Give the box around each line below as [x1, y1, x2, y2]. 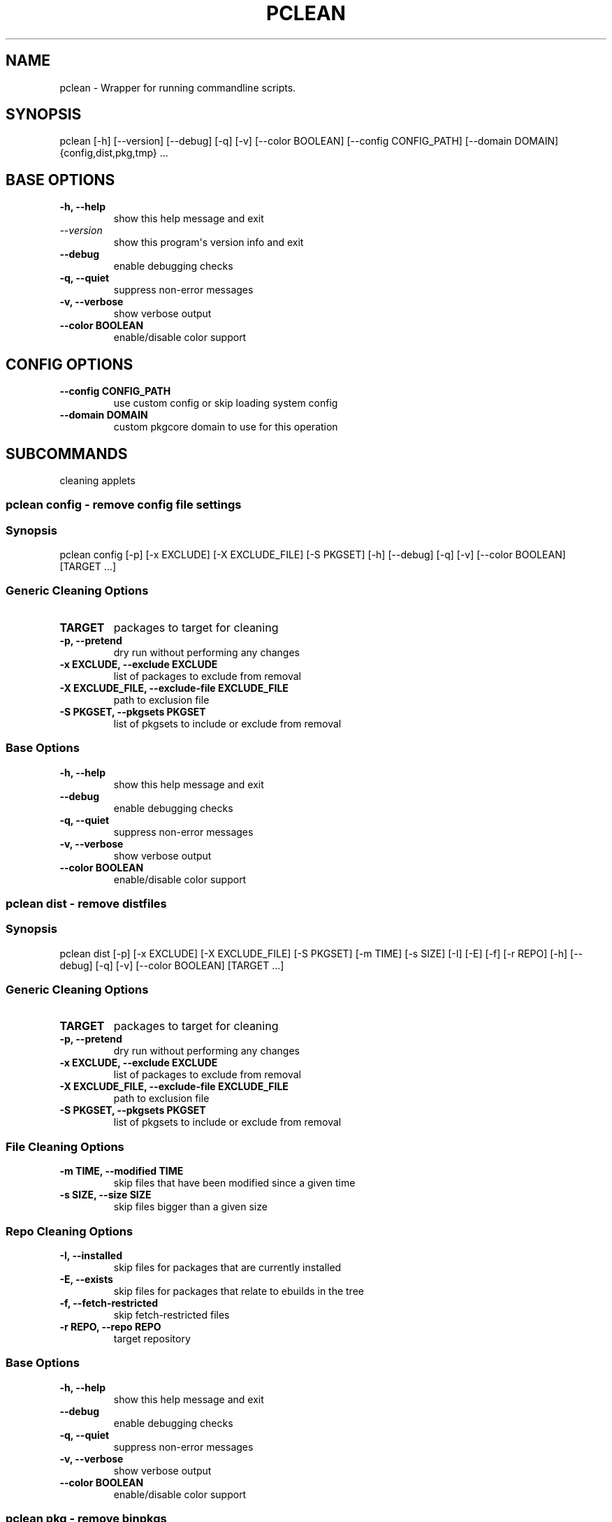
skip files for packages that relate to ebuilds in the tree [113, 1284, 364, 1297]
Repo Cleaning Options [6, 1224, 133, 1238]
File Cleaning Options [6, 1139, 124, 1154]
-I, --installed [59, 1249, 122, 1261]
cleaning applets [59, 474, 136, 486]
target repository [113, 1332, 191, 1345]
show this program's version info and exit [113, 236, 304, 249]
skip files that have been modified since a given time [113, 1177, 356, 1189]
